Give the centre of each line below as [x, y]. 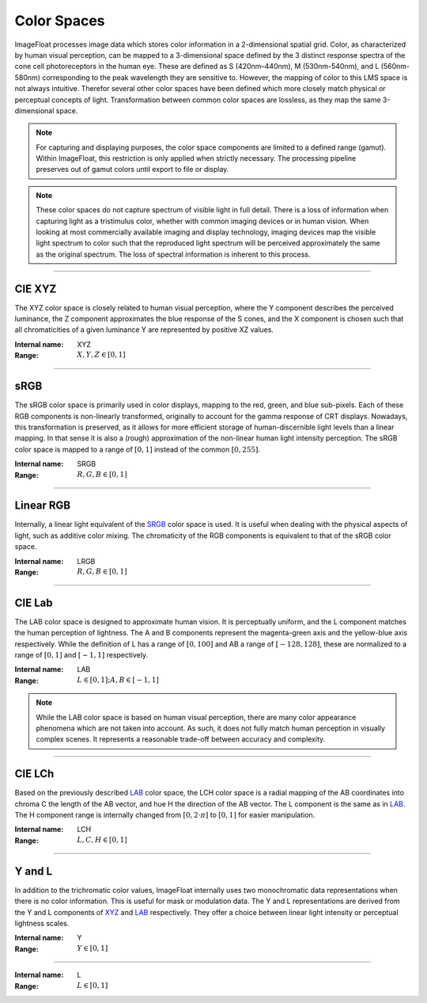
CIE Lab [34, 603]
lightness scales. [42, 923]
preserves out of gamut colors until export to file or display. [132, 170]
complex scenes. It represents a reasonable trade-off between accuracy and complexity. [181, 739]
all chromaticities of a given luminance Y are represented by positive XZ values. [144, 330]
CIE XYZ [36, 289]
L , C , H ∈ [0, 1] [102, 839]
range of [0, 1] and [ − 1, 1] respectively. [81, 655]
